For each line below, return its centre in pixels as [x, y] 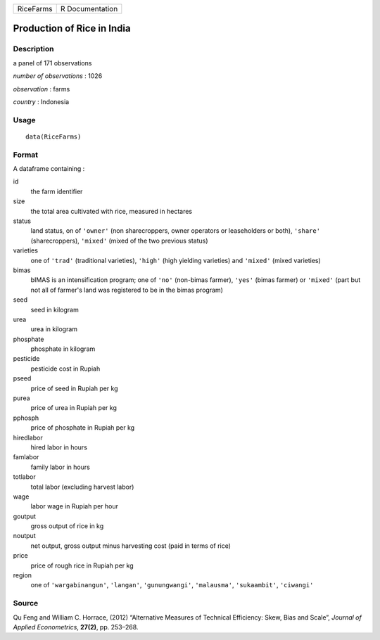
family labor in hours [61, 467]
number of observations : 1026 [58, 76]
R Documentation [89, 9]
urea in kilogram [54, 329]
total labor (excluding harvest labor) [82, 487]
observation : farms [42, 89]
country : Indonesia [41, 101]
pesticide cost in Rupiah [65, 369]
